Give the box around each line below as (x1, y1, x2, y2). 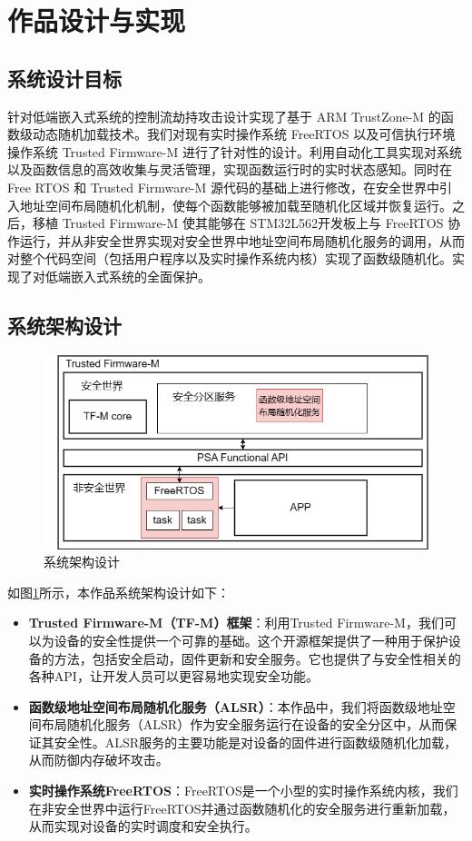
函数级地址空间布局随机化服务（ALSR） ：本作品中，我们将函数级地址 (28, 697, 443, 716)
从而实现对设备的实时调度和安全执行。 (28, 816, 258, 836)
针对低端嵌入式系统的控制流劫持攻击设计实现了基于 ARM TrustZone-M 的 (7, 106, 441, 125)
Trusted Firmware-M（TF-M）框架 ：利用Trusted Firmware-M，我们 (28, 613, 444, 632)
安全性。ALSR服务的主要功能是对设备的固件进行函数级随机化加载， (54, 732, 457, 751)
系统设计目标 (7, 64, 122, 92)
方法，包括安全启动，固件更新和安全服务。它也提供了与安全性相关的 (54, 648, 461, 668)
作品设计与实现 (7, 2, 186, 39)
